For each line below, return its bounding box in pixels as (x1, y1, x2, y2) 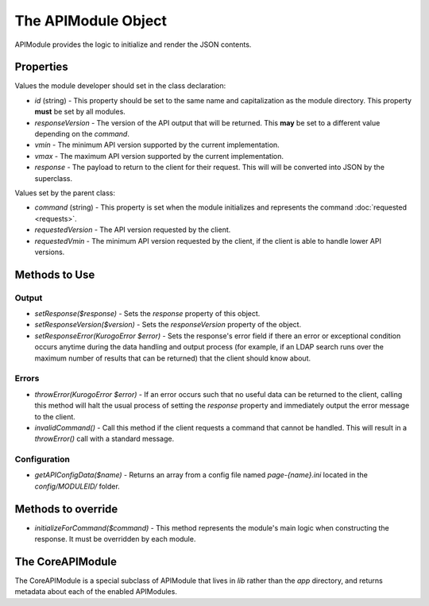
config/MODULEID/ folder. (34, 481, 121, 491)
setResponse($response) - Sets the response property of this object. (34, 309, 261, 318)
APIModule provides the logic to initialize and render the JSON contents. (14, 40, 252, 49)
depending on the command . (34, 129, 130, 139)
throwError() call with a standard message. (34, 434, 175, 444)
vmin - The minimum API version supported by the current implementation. (34, 140, 280, 150)
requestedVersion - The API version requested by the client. (34, 225, 231, 234)
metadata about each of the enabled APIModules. (14, 587, 178, 596)
